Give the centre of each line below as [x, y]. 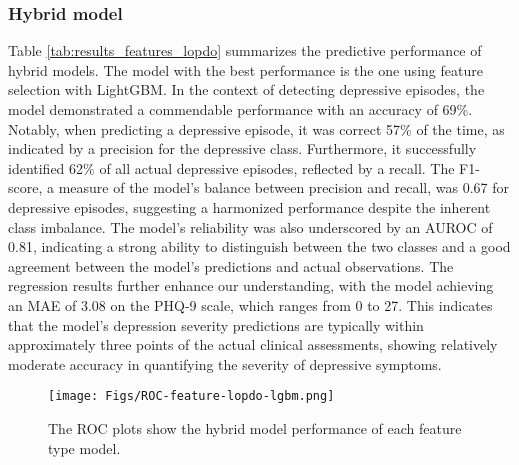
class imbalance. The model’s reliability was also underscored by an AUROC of [250, 226]
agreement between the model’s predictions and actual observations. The [231, 265]
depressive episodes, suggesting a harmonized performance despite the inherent [249, 206]
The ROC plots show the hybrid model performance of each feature [255, 427]
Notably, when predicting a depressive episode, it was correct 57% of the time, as [256, 128]
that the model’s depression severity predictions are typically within [216, 324]
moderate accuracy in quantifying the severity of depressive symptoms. [225, 363]
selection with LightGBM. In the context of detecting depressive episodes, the [246, 89]
